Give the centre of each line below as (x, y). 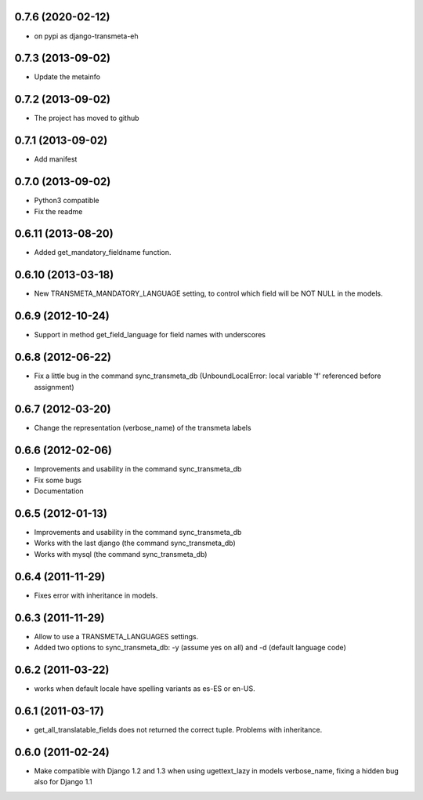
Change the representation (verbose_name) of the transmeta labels (143, 428)
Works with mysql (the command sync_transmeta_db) (121, 554)
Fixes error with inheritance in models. (96, 595)
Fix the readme (58, 211)
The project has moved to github (87, 118)
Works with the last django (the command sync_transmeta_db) (135, 543)
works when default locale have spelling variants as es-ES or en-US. (145, 688)
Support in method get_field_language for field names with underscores (150, 335)
